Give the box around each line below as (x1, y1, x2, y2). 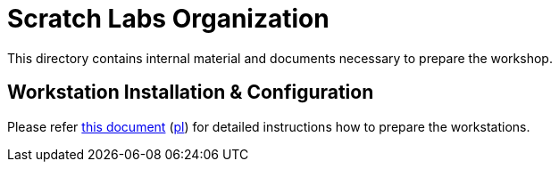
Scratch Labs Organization (7, 4, 330, 34)
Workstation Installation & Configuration (7, 81, 374, 104)
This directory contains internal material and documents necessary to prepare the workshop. (7, 50, 553, 66)
